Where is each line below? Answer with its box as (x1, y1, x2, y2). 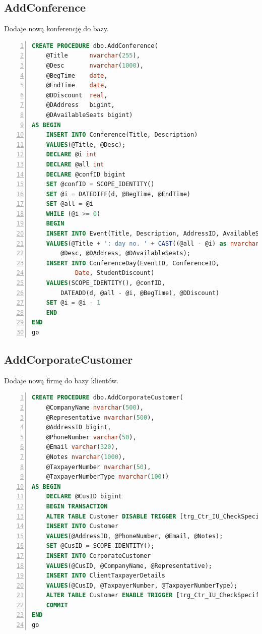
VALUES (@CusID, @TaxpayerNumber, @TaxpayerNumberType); (46, 582, 238, 589)
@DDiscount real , (46, 91, 108, 99)
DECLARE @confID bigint (46, 170, 126, 178)
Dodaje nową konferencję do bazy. (4, 23, 109, 34)
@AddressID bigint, (46, 424, 111, 431)
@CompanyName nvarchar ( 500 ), (46, 404, 144, 411)
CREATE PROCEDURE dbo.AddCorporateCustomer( (32, 394, 183, 401)
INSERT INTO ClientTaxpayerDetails (46, 572, 165, 580)
